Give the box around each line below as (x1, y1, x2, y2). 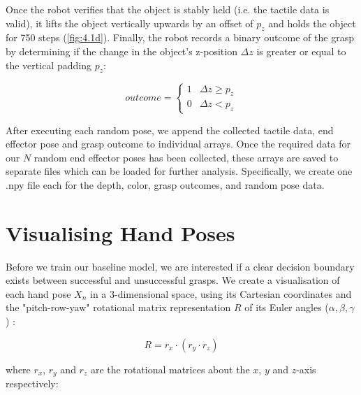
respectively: (6, 376, 59, 391)
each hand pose (6, 286, 71, 301)
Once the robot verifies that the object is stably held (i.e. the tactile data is (6, 2, 330, 16)
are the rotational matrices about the (90, 361, 250, 376)
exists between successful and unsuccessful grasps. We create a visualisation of (6, 273, 340, 287)
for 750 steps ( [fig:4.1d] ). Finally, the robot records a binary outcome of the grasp (6, 30, 354, 45)
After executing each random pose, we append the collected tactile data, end (6, 122, 334, 137)
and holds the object (268, 15, 356, 30)
